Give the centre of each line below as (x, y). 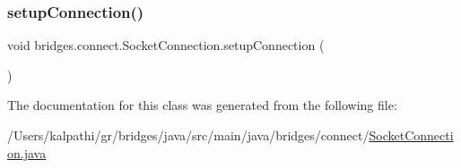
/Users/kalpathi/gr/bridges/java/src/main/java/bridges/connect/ (188, 135)
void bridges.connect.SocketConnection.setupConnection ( (166, 45)
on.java (27, 152)
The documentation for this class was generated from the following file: (202, 105)
